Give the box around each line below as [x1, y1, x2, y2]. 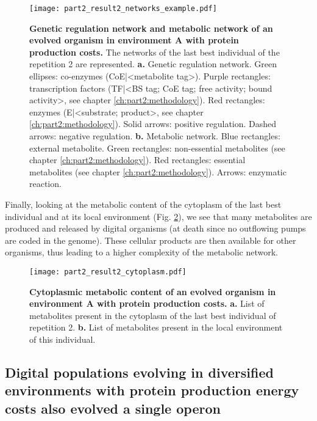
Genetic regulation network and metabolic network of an [29, 21, 273, 34]
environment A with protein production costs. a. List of [29, 297, 265, 310]
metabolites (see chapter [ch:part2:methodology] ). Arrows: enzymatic [29, 165, 287, 178]
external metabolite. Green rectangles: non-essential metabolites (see [29, 141, 285, 154]
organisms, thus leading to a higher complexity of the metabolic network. [5, 246, 278, 258]
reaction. [29, 177, 62, 190]
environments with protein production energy [5, 381, 299, 400]
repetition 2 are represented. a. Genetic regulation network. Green [29, 57, 277, 70]
